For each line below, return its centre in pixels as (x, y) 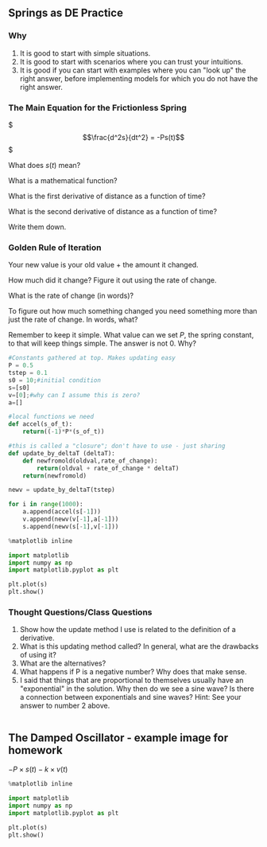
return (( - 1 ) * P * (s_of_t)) (64, 432)
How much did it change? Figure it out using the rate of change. (112, 280)
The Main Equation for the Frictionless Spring (97, 107)
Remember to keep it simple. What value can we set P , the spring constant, (131, 335)
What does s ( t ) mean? (44, 165)
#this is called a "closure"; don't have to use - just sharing (117, 446)
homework (35, 750)
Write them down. (37, 227)
